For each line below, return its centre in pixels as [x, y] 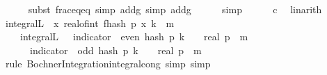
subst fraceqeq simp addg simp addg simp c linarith [175, 9]
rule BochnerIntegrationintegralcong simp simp [108, 64]
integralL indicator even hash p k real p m [134, 36]
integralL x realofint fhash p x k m [90, 23]
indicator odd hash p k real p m [115, 50]
